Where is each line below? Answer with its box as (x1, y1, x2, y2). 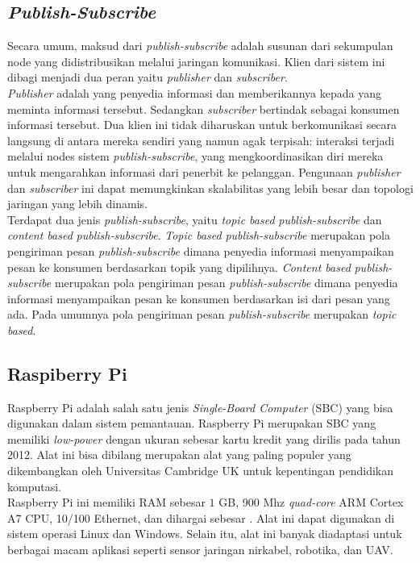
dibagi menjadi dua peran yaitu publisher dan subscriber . (7, 69, 288, 85)
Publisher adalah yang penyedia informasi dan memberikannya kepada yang (7, 84, 381, 101)
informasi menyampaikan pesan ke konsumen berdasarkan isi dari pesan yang (7, 290, 390, 307)
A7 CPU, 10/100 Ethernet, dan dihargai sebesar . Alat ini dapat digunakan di (7, 509, 395, 526)
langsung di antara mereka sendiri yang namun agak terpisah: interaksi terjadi (7, 131, 395, 148)
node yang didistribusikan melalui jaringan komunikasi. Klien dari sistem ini (7, 52, 385, 69)
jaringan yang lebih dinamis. (7, 195, 148, 212)
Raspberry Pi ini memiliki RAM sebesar (7, 494, 206, 511)
